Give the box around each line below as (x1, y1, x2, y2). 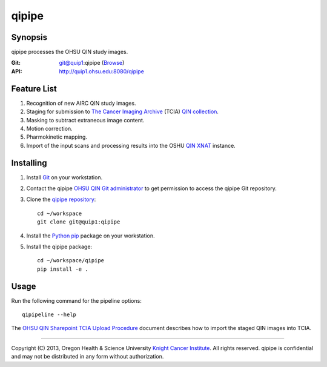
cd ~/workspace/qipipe (37, 257, 105, 264)
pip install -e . (37, 265, 88, 273)
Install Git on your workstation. (26, 173, 103, 181)
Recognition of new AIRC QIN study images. (26, 99, 136, 107)
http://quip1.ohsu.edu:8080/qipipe (59, 67, 145, 75)
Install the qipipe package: (26, 243, 93, 250)
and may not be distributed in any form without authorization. (11, 353, 164, 360)
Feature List (11, 84, 57, 94)
